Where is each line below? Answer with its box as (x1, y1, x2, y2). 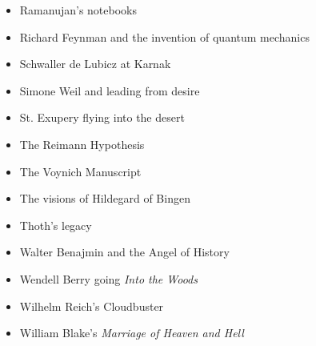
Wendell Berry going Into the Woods (19, 270, 198, 287)
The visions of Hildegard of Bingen (19, 190, 190, 207)
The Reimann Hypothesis (19, 135, 145, 152)
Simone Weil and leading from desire (19, 82, 200, 99)
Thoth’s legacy (19, 216, 92, 233)
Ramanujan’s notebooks (19, 2, 137, 18)
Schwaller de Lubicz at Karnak (19, 55, 171, 72)
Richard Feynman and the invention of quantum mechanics (19, 28, 310, 45)
